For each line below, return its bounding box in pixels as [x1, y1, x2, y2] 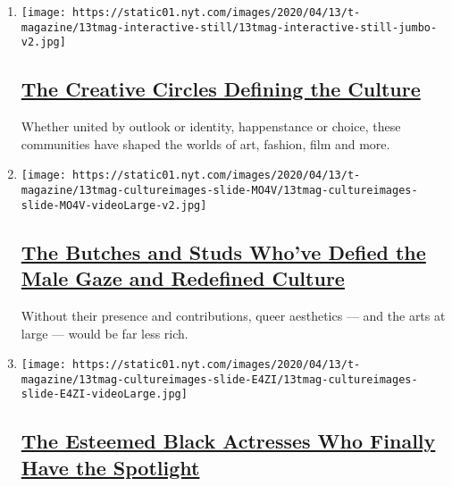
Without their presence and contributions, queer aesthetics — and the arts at [21, 306, 446, 324]
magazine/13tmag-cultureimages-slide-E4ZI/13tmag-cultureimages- [21, 373, 418, 386]
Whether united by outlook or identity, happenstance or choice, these [21, 117, 401, 136]
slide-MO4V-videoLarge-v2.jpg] [21, 198, 207, 212]
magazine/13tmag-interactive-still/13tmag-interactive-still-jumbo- [21, 21, 438, 34]
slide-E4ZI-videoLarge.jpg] [21, 388, 188, 401]
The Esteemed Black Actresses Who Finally [21, 427, 436, 455]
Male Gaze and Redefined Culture [21, 264, 345, 292]
